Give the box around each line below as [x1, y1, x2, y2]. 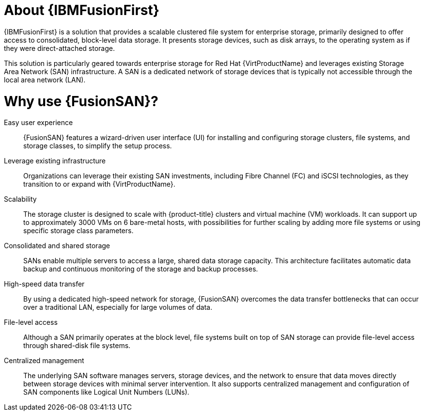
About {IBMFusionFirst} [4, 2, 159, 18]
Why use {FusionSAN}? [4, 93, 158, 110]
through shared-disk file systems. [23, 341, 131, 350]
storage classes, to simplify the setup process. [23, 142, 172, 150]
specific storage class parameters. [23, 226, 134, 235]
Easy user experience [4, 118, 73, 127]
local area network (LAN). [4, 75, 86, 84]
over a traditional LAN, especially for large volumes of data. [23, 303, 212, 312]
